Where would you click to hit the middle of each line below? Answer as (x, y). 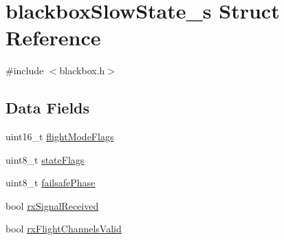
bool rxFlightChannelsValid (64, 229)
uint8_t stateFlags (45, 159)
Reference (53, 37)
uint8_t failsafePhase (51, 183)
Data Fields (48, 108)
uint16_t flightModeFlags (60, 137)
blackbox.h (82, 70)
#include (25, 70)
